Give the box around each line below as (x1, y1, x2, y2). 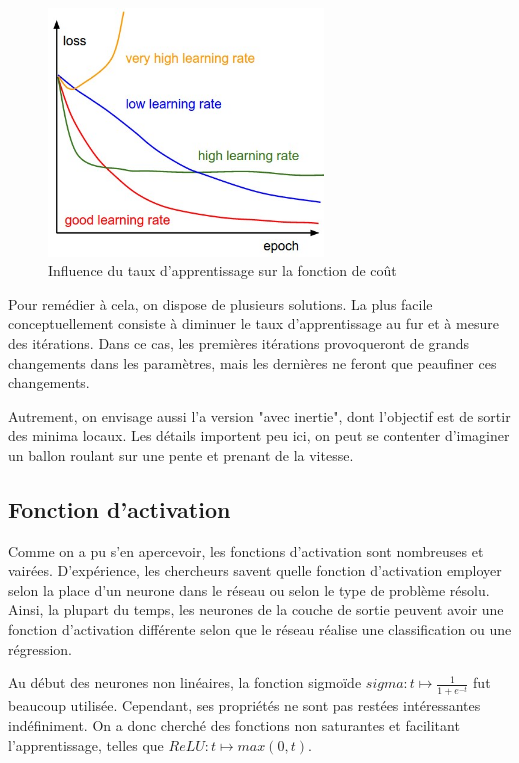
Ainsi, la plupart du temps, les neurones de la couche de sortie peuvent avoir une (8, 599, 504, 620)
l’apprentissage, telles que (8, 734, 164, 755)
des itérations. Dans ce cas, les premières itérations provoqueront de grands (8, 332, 470, 353)
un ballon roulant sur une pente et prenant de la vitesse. (8, 444, 354, 465)
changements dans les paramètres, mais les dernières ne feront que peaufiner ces (8, 352, 497, 373)
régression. (8, 638, 73, 659)
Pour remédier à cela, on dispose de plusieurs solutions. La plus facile (8, 293, 433, 314)
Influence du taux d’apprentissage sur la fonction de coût (48, 260, 397, 281)
